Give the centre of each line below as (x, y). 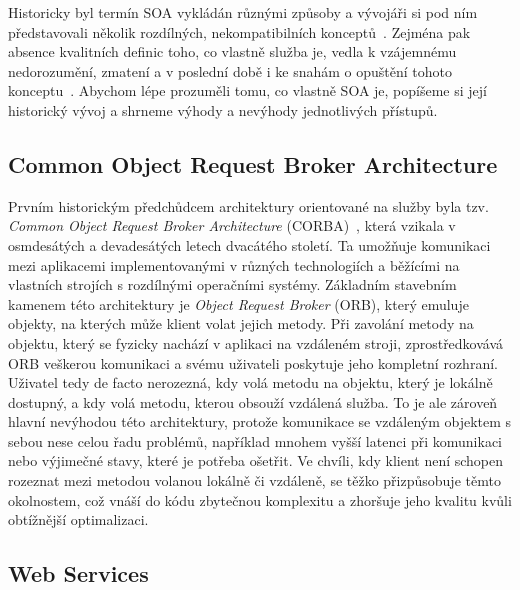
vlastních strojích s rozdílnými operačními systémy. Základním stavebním (232, 284)
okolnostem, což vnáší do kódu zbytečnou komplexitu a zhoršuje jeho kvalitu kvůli (260, 499)
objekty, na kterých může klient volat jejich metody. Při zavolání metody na (241, 323)
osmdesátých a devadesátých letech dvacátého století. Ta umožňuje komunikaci (249, 244)
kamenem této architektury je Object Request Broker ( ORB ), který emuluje (238, 303)
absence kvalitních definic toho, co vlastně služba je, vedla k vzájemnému (232, 51)
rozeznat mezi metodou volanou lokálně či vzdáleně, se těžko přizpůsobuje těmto (254, 480)
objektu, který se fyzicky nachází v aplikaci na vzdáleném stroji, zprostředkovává (256, 342)
